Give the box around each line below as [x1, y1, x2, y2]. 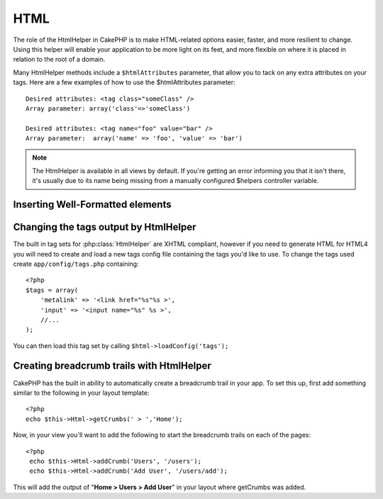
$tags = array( [26, 286, 79, 294]
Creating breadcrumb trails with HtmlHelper [13, 360, 212, 372]
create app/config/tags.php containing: [13, 259, 139, 268]
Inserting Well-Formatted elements [13, 198, 172, 211]
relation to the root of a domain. [13, 55, 106, 64]
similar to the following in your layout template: [13, 388, 150, 397]
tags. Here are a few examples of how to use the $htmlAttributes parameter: [13, 78, 235, 86]
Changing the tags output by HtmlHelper [13, 221, 196, 233]
